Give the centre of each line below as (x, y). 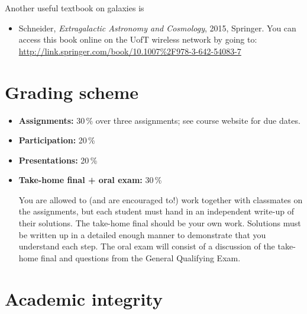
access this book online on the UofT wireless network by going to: (138, 39)
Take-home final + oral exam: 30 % (90, 180)
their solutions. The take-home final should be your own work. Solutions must (160, 223)
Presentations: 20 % (58, 160)
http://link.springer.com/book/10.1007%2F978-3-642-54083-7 (130, 51)
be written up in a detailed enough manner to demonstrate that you (142, 234)
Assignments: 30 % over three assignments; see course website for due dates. (159, 120)
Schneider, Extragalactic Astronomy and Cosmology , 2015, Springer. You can (157, 28)
